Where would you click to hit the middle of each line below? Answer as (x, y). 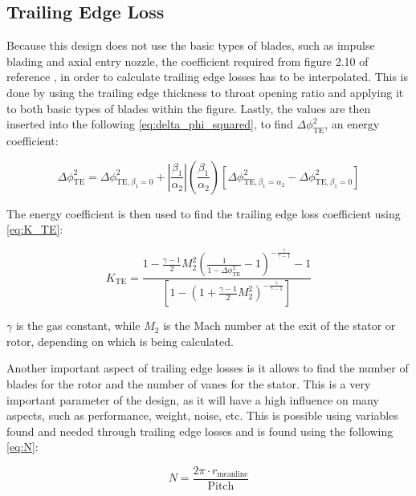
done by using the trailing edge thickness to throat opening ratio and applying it (205, 92)
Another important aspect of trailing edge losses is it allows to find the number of (208, 368)
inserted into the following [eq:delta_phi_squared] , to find (150, 124)
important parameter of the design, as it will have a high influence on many (193, 399)
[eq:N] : (22, 447)
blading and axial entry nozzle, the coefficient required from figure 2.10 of (188, 61)
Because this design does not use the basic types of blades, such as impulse (191, 45)
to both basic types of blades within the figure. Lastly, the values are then (189, 108)
